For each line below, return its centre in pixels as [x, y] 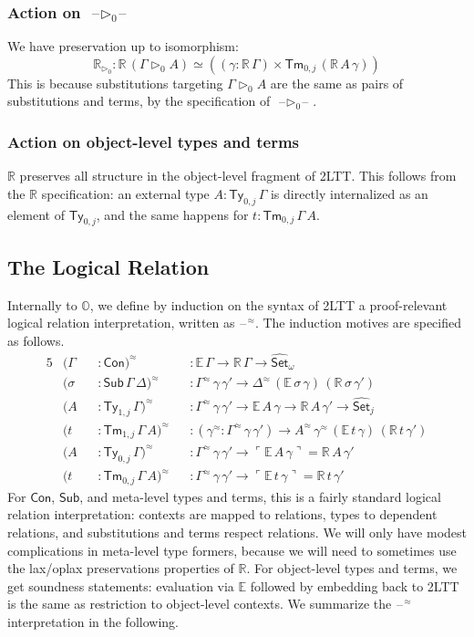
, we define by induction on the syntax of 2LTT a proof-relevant [268, 304]
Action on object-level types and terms [153, 141]
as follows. [36, 341]
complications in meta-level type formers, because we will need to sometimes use [232, 550]
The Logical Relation [108, 266]
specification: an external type [125, 193]
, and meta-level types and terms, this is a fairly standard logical [260, 496]
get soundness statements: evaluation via [121, 585]
